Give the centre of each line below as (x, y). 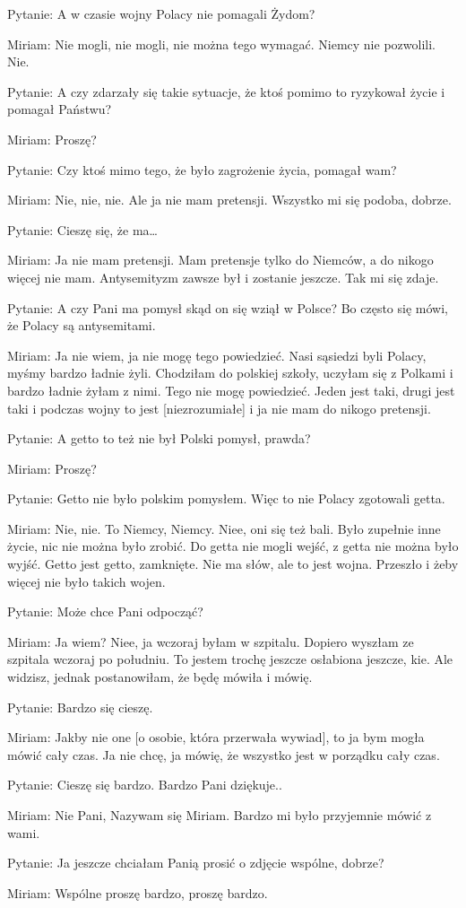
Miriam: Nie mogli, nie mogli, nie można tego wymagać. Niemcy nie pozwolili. (221, 44)
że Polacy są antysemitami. (82, 325)
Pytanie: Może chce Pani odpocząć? (105, 611)
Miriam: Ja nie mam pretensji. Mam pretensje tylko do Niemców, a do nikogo (220, 260)
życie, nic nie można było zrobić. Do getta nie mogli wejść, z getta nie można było (233, 546)
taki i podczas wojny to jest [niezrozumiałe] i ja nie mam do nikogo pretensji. (219, 408)
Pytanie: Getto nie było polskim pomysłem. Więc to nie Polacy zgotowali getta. (226, 498)
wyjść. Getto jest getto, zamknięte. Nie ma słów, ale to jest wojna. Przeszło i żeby (233, 564)
